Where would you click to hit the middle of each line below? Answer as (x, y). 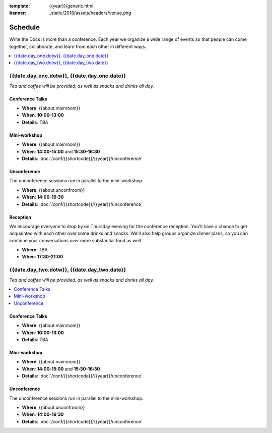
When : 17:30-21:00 (42, 257)
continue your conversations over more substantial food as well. (76, 240)
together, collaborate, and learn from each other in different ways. (78, 46)
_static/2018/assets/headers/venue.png (90, 13)
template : (20, 6)
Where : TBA (35, 250)
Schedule (25, 28)
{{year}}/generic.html (71, 6)
